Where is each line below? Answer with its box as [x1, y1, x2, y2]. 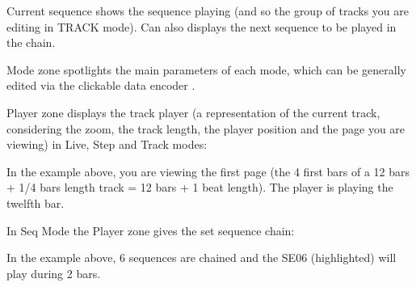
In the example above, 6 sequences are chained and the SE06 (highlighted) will [6, 249, 397, 266]
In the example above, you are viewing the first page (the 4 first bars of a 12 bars [6, 162, 410, 179]
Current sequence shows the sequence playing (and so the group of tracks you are [6, 2, 410, 19]
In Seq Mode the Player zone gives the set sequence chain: [6, 222, 295, 238]
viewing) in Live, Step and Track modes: [6, 136, 208, 153]
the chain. [6, 34, 56, 51]
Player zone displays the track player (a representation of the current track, [6, 103, 380, 120]
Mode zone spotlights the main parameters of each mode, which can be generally [6, 61, 406, 78]
